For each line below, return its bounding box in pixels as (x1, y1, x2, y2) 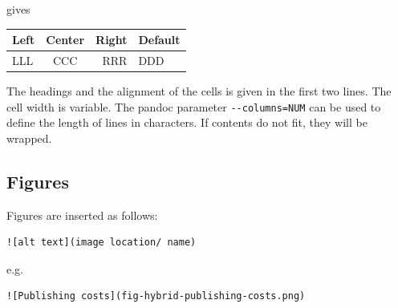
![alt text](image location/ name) (6, 237, 197, 249)
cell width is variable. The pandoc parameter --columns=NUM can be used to (6, 98, 381, 115)
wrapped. (6, 129, 52, 146)
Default (138, 31, 181, 48)
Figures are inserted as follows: (6, 206, 158, 223)
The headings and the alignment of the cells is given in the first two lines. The (6, 83, 392, 99)
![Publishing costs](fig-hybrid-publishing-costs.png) (6, 290, 306, 302)
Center (46, 31, 85, 48)
